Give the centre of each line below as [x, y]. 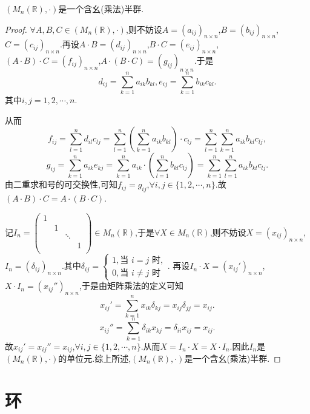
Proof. [16, 29]
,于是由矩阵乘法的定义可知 [131, 286]
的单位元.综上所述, [95, 358]
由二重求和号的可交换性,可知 [61, 184]
